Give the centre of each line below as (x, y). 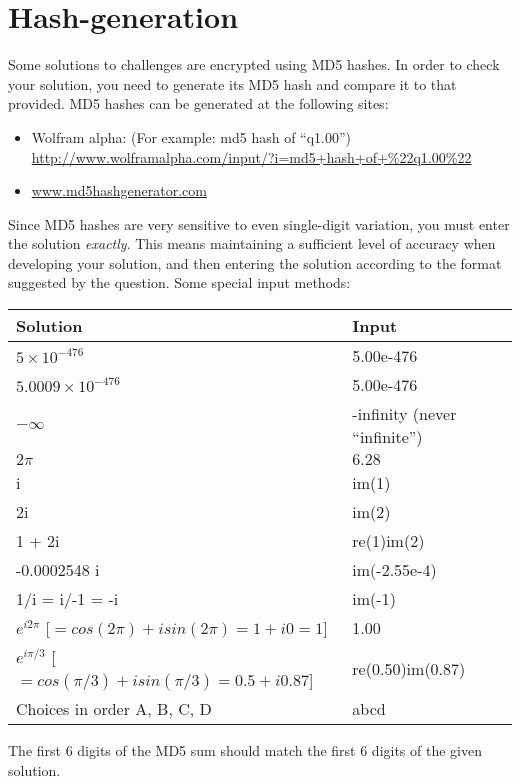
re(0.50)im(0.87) (409, 668)
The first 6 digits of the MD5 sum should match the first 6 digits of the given (245, 750)
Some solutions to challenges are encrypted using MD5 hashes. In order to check (254, 64)
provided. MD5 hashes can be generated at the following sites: (198, 103)
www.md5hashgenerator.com (119, 190)
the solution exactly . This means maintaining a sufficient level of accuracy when (252, 243)
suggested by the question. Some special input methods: (179, 282)
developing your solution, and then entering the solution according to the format (255, 262)
